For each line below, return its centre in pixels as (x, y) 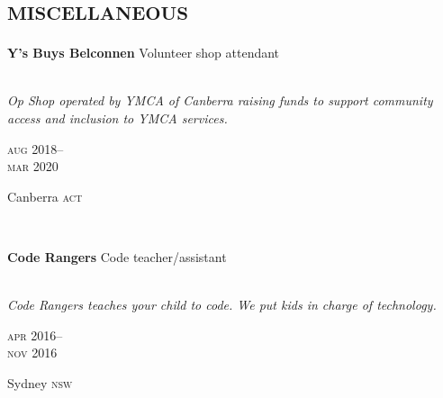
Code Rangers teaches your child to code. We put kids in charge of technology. (222, 305)
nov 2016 (32, 353)
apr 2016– (35, 335)
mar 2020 (33, 166)
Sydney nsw (40, 382)
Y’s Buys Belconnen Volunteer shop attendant (144, 53)
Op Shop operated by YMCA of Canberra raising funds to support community (220, 100)
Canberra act (45, 196)
